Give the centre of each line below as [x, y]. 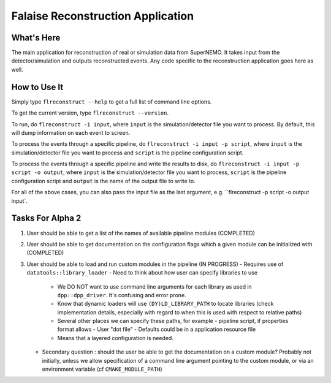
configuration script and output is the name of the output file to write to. [104, 181]
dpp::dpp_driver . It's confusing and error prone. [122, 295]
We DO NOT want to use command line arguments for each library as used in [155, 286]
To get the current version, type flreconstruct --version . [90, 113]
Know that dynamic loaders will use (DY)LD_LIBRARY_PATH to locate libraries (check [165, 304]
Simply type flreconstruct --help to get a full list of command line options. [112, 102]
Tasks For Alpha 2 [46, 218]
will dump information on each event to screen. [71, 132]
